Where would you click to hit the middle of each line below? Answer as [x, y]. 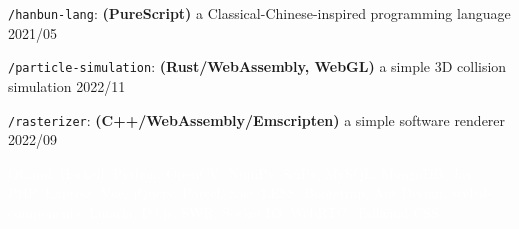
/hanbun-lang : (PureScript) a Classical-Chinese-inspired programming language [259, 13]
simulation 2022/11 [67, 85]
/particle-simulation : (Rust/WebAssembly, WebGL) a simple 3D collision [257, 66]
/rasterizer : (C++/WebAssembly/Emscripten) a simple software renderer [257, 119]
